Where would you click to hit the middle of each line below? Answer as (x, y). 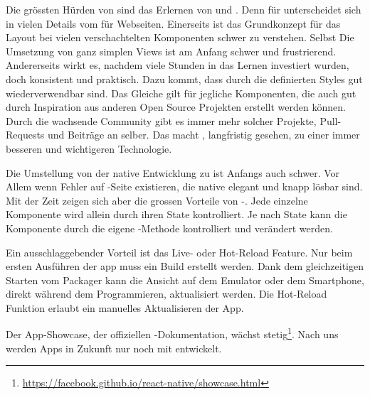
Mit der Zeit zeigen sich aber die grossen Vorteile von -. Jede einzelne (157, 200)
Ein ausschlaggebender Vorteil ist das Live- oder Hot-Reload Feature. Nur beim (179, 252)
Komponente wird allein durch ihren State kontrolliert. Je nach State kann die (176, 214)
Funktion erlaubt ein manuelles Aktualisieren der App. (125, 307)
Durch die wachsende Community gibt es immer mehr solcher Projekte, (161, 120)
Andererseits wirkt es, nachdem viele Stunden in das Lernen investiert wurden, (178, 65)
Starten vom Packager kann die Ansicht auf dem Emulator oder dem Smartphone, (185, 280)
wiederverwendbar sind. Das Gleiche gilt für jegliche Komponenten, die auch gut (181, 93)
